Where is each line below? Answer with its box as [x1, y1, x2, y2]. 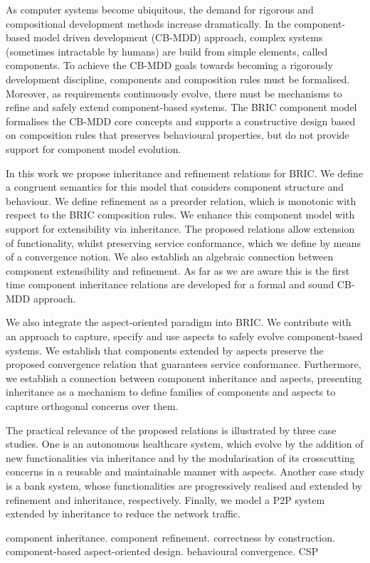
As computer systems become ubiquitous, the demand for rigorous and [6, 2, 314, 16]
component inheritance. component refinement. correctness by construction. [6, 530, 335, 544]
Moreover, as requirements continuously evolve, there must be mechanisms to [6, 85, 342, 100]
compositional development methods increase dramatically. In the [6, 16, 291, 31]
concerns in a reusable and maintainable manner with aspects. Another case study [6, 464, 364, 479]
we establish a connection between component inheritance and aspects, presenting [6, 370, 362, 385]
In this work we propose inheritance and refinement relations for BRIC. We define [6, 165, 364, 180]
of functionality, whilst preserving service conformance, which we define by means [6, 235, 361, 250]
